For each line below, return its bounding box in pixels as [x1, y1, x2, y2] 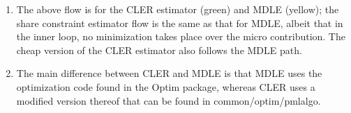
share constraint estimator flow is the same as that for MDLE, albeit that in [16, 15, 343, 30]
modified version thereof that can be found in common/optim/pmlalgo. [16, 93, 321, 107]
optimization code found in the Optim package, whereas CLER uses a [16, 79, 315, 94]
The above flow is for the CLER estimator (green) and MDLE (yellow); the [16, 2, 339, 16]
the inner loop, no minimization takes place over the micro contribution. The [16, 29, 345, 44]
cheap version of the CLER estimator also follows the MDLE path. [16, 42, 302, 57]
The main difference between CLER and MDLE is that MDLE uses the [16, 66, 322, 80]
